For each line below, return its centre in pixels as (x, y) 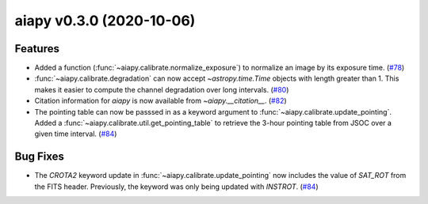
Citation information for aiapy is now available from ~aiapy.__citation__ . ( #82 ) (160, 101)
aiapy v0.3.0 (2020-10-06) (105, 21)
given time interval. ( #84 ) (76, 134)
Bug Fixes (40, 157)
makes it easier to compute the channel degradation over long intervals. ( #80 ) (162, 89)
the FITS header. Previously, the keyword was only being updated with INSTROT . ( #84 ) (176, 187)
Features (37, 49)
